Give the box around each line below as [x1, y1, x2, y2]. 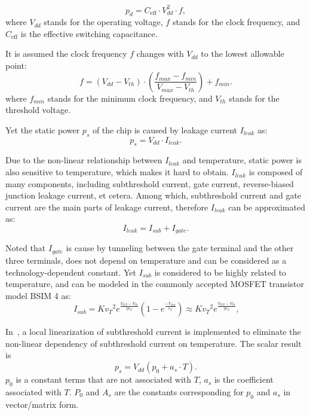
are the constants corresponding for [114, 385, 244, 398]
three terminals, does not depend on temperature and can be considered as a [5, 254, 287, 266]
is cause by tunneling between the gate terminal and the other [66, 242, 294, 254]
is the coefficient [214, 373, 274, 386]
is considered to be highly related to [154, 266, 287, 278]
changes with [136, 47, 184, 60]
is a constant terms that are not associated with [16, 373, 192, 386]
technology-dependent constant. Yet [5, 266, 137, 278]
